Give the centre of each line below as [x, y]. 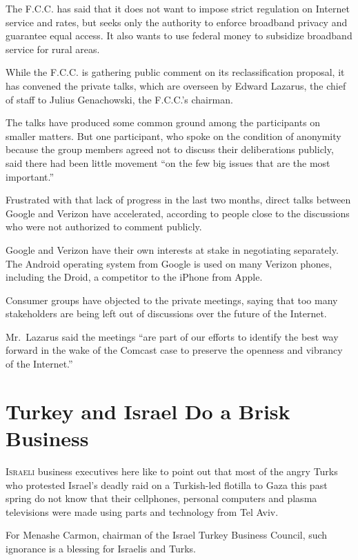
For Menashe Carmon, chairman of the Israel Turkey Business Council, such [167, 535]
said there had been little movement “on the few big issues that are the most [168, 162]
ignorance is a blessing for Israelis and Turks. [101, 548]
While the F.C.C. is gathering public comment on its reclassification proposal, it [175, 72]
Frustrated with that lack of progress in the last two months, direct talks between [178, 200]
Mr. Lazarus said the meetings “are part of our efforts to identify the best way [172, 336]
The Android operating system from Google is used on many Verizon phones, [169, 263]
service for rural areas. [53, 49]
